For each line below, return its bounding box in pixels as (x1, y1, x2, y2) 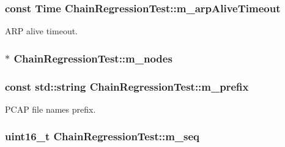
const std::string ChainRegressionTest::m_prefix (5, 78, 249, 94)
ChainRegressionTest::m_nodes (13, 50, 172, 66)
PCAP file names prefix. (5, 102, 96, 115)
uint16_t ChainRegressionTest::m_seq (5, 129, 200, 144)
